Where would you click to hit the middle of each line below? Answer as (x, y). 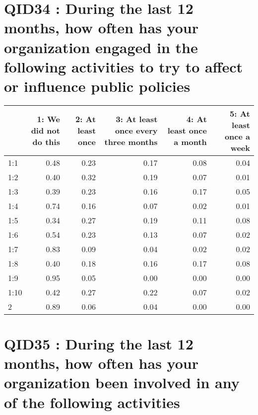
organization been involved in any (122, 382)
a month (190, 142)
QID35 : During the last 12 (99, 344)
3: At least (137, 119)
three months (131, 142)
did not (45, 131)
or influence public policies (97, 86)
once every (136, 131)
